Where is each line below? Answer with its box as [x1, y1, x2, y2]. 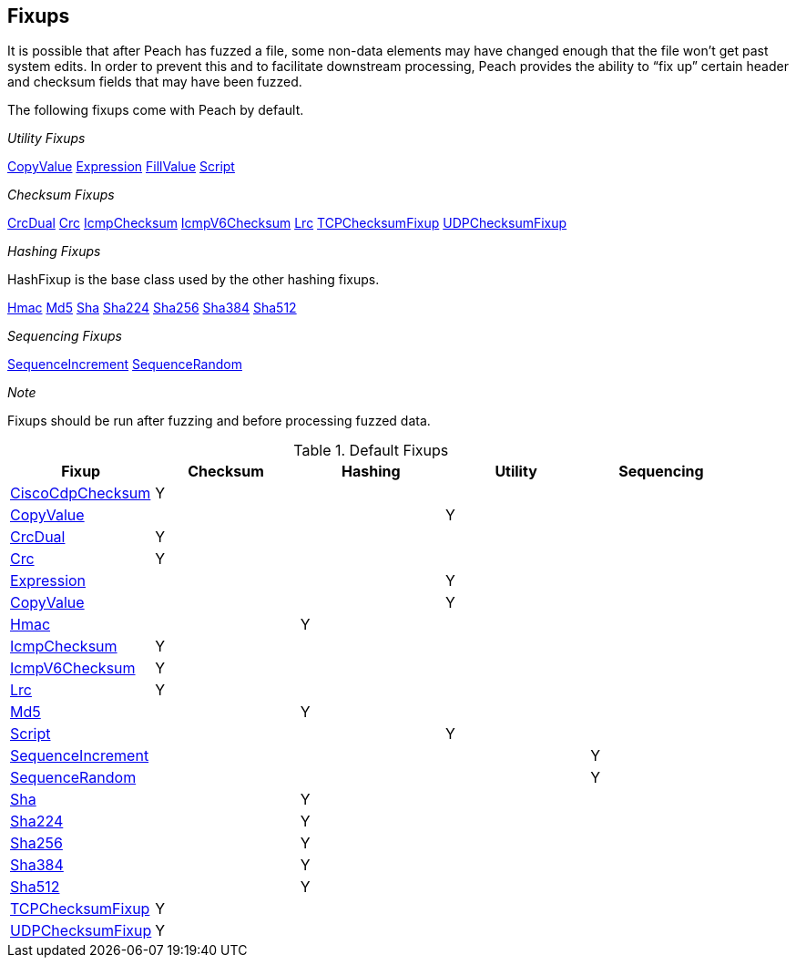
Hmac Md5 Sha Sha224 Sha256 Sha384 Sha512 [7, 300, 297, 316]
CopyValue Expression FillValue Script [7, 159, 235, 175]
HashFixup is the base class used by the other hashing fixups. [7, 272, 380, 288]
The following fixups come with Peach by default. [7, 102, 304, 118]
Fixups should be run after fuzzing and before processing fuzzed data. [7, 413, 431, 429]
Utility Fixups [7, 130, 86, 147]
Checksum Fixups [7, 187, 115, 203]
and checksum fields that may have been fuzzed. [7, 74, 302, 90]
